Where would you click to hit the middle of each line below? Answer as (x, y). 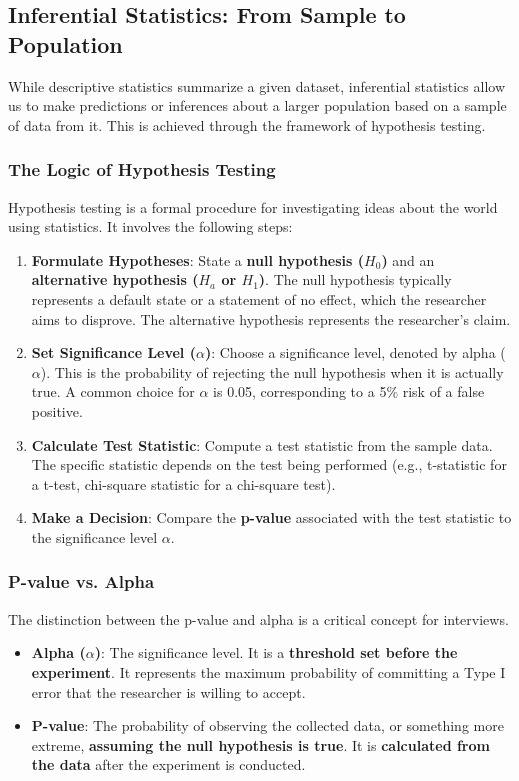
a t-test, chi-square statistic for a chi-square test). (183, 483)
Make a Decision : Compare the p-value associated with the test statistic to (271, 517)
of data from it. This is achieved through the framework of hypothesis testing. (247, 124)
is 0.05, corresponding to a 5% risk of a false (349, 391)
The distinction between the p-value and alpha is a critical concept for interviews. (258, 618)
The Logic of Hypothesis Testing (142, 169)
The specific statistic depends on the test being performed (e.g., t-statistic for (269, 464)
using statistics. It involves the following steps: (150, 226)
